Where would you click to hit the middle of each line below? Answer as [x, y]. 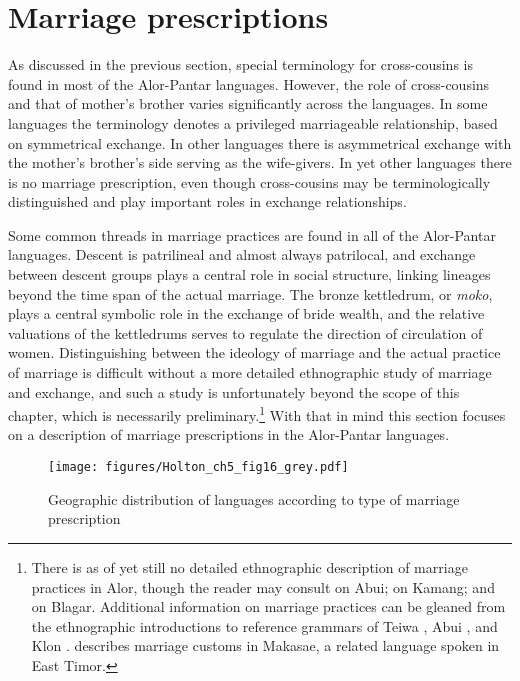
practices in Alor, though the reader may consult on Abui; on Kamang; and [263, 586]
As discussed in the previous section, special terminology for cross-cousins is [240, 64]
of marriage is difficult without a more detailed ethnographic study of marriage [250, 372]
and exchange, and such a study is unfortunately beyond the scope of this [234, 391]
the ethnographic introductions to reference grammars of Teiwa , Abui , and [264, 625]
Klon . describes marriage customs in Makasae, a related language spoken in [265, 645]
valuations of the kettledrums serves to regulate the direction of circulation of [245, 332]
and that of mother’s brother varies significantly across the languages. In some [248, 103]
